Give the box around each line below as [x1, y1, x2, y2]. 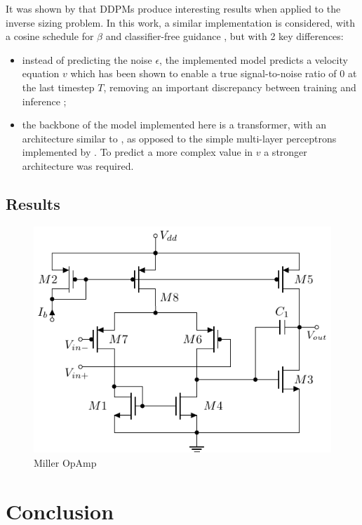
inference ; [22, 93, 67, 108]
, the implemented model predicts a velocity [159, 52, 348, 67]
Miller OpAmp [34, 455, 97, 470]
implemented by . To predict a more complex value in [22, 145, 253, 159]
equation [22, 66, 60, 81]
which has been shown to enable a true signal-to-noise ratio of [70, 66, 337, 81]
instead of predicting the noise [22, 52, 152, 67]
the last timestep [22, 79, 95, 94]
